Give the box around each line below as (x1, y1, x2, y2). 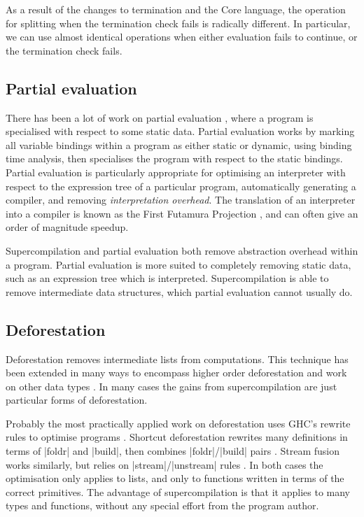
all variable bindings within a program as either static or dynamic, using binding (6, 137, 352, 152)
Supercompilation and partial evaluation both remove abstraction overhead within (6, 243, 358, 257)
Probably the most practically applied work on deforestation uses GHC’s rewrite (6, 416, 351, 430)
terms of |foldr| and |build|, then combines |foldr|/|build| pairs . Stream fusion (6, 444, 339, 458)
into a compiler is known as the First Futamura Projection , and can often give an (6, 206, 358, 220)
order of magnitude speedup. (6, 220, 129, 234)
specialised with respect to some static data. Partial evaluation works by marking (6, 124, 355, 139)
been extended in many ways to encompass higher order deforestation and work (6, 365, 347, 380)
